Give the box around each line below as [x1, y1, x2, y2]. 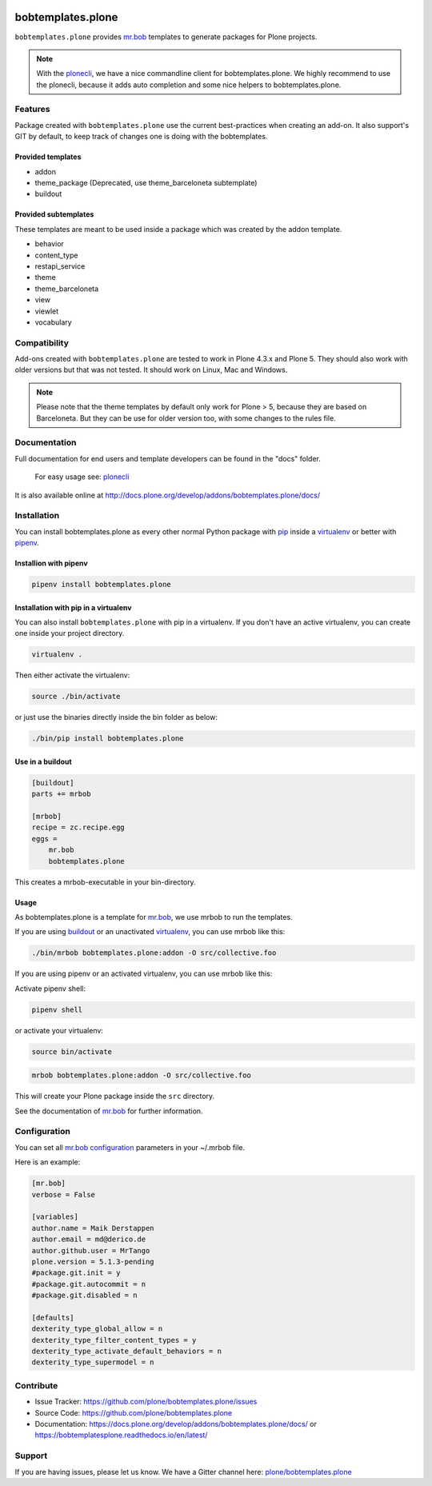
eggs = [31, 834, 58, 843]
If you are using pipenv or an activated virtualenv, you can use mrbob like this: [14, 969, 273, 979]
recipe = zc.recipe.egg [31, 823, 126, 832]
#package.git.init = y [31, 1268, 121, 1277]
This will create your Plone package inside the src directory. [14, 1092, 215, 1101]
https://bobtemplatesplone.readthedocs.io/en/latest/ [34, 1430, 208, 1440]
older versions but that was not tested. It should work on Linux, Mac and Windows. [14, 365, 288, 375]
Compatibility [14, 337, 70, 348]
